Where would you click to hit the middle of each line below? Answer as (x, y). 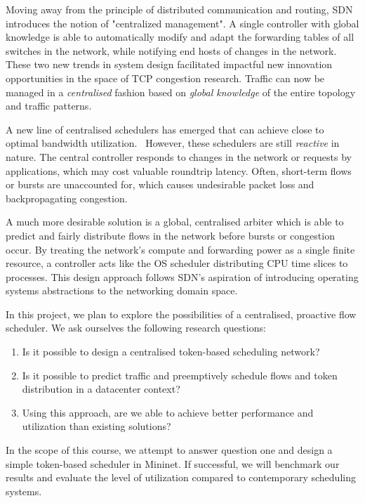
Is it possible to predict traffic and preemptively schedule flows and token (180, 375)
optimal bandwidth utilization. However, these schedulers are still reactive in (173, 143)
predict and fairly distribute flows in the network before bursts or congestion (170, 235)
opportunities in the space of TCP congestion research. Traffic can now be (165, 78)
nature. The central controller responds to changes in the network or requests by (179, 156)
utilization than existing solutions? (97, 426)
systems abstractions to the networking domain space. (122, 290)
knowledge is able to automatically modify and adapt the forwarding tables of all (180, 37)
